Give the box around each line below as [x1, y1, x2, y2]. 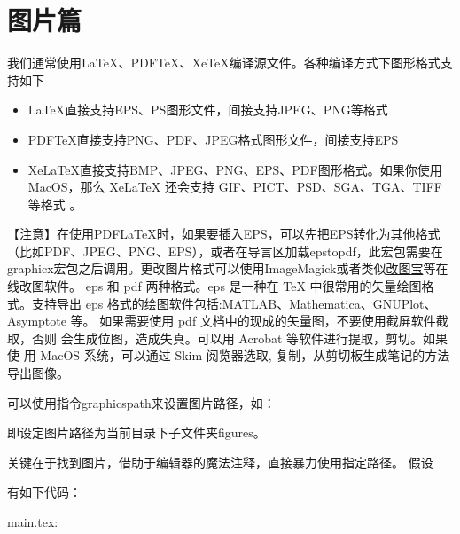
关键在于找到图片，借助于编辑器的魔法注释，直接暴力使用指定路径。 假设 [7, 452, 433, 471]
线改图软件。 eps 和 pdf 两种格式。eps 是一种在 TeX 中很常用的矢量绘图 [7, 277, 422, 295]
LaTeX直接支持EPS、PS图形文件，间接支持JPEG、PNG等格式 [27, 100, 388, 119]
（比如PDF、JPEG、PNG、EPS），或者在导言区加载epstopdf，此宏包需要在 [7, 241, 443, 260]
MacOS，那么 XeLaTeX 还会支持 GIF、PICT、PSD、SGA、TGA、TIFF [27, 177, 442, 196]
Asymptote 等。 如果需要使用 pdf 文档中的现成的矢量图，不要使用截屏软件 [7, 311, 436, 330]
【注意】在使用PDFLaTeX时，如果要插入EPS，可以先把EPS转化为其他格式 [7, 224, 441, 243]
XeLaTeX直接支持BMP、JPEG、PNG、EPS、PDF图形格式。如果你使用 [27, 160, 442, 178]
